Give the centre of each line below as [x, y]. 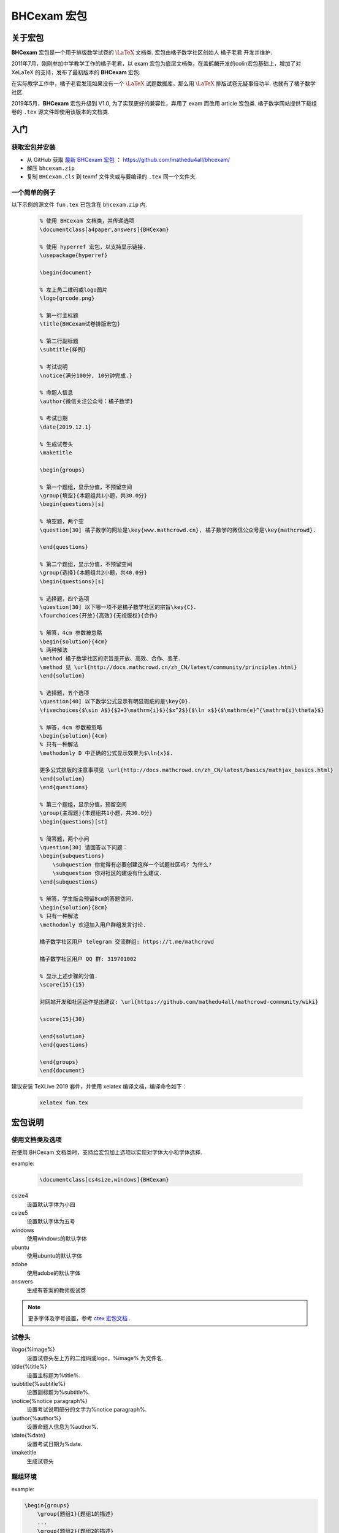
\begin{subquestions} [72, 856]
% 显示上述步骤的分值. [69, 976]
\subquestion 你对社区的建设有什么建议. [107, 873]
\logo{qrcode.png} [67, 298]
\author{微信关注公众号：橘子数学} [86, 401]
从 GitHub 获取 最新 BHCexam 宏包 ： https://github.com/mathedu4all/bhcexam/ [128, 159]
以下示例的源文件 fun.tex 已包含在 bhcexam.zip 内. [79, 205]
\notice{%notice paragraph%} [50, 1401]
